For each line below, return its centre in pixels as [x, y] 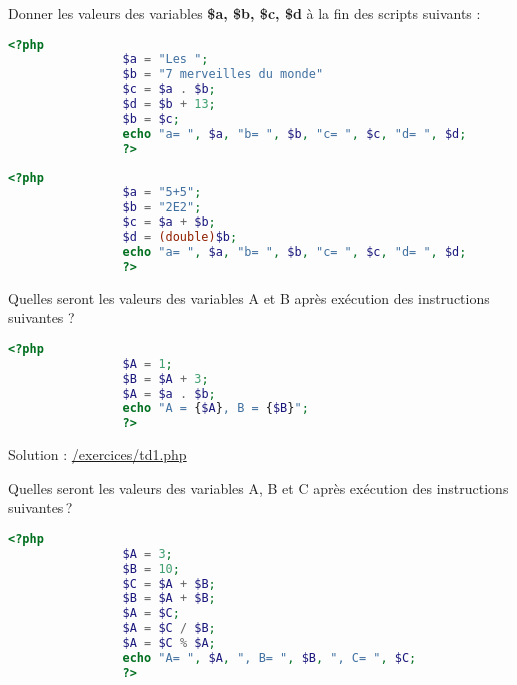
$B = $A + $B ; [169, 598]
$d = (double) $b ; [180, 237]
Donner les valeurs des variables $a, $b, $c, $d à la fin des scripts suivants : [244, 13]
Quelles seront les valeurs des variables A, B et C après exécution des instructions [258, 487]
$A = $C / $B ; [169, 628]
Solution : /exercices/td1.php [97, 454]
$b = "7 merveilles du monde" [223, 74]
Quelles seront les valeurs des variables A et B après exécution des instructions [249, 297]
